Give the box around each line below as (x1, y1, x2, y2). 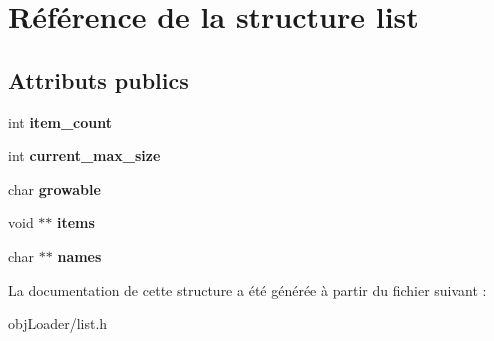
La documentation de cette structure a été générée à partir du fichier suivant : (8, 279, 487, 300)
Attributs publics (8, 64, 189, 95)
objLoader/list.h (8, 313, 108, 334)
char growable (8, 178, 101, 199)
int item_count (8, 111, 112, 132)
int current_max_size (8, 145, 161, 166)
